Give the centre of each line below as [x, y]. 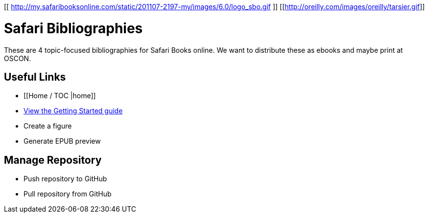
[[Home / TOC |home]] [60, 96]
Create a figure [48, 126]
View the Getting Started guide [73, 111]
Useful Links [35, 77]
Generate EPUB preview [62, 141]
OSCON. [18, 58]
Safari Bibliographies [73, 28]
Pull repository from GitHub [68, 194]
